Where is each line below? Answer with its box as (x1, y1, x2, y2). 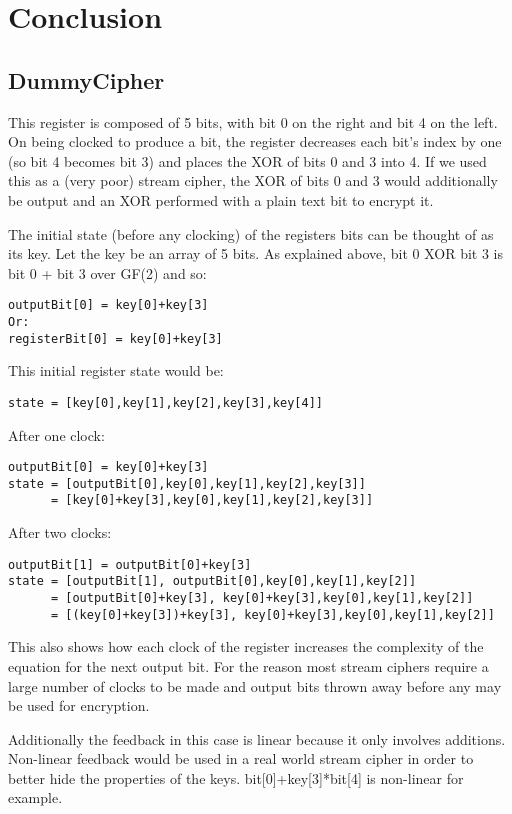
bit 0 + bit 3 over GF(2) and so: (8, 262, 207, 283)
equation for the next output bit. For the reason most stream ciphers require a (8, 655, 489, 676)
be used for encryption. (8, 695, 150, 716)
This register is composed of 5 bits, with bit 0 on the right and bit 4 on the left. (8, 111, 498, 132)
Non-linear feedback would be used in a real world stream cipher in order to (8, 748, 474, 769)
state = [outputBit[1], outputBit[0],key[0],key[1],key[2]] (8, 574, 417, 589)
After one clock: (8, 424, 105, 445)
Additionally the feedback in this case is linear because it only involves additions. (8, 728, 506, 749)
